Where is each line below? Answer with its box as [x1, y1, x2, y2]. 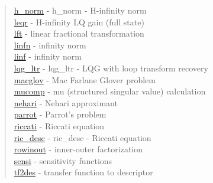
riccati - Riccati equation [14, 119, 105, 132]
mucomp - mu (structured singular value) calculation [14, 85, 206, 97]
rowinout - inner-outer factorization [14, 143, 143, 155]
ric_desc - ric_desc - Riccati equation [14, 131, 151, 143]
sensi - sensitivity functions [14, 154, 112, 166]
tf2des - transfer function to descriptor [14, 166, 153, 178]
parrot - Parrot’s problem [14, 108, 106, 120]
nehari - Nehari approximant [14, 96, 118, 109]
